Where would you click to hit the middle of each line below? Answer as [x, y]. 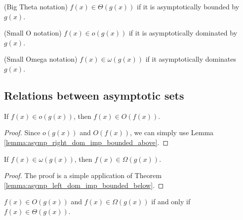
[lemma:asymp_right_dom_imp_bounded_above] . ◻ [86, 142]
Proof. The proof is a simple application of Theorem [83, 175]
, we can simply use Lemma [172, 132]
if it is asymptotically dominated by [183, 33]
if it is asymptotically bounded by [188, 6]
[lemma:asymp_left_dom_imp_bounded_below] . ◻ [84, 185]
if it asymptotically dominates [191, 59]
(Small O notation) [33, 33]
